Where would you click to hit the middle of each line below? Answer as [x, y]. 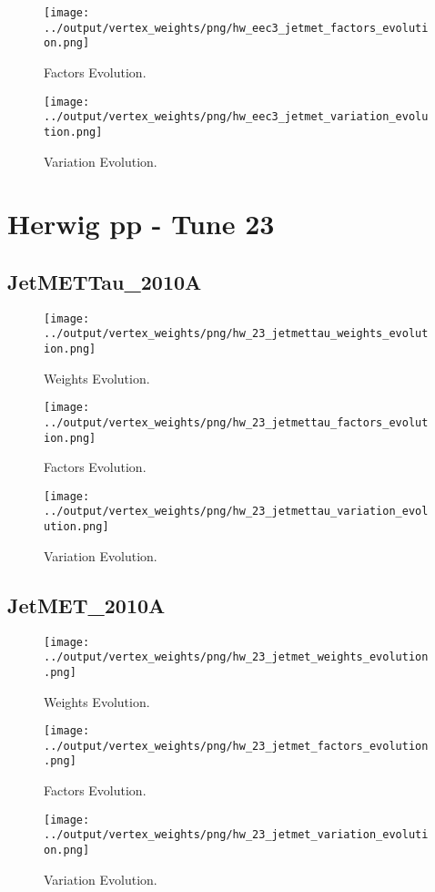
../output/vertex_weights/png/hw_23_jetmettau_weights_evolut [236, 334]
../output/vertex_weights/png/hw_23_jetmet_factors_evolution [236, 746]
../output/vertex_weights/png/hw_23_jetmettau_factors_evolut [236, 422]
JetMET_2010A [86, 605]
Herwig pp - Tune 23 [141, 224]
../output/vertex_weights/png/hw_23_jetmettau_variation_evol [236, 512]
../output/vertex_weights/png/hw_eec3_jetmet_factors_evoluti [236, 28]
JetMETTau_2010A [105, 281]
